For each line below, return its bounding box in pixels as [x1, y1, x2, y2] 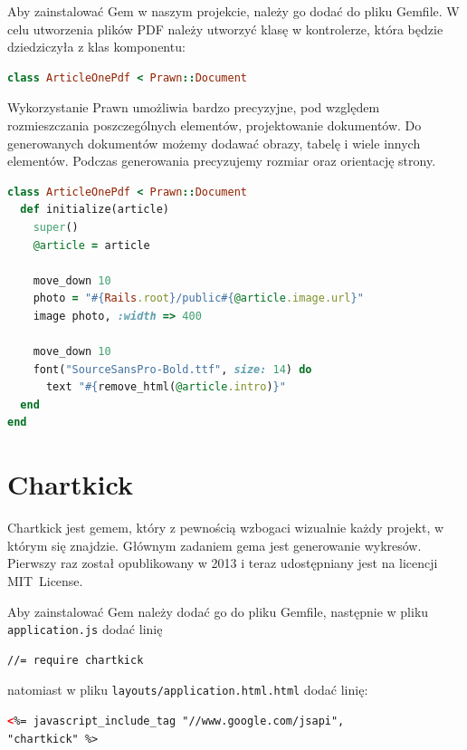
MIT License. [7, 571, 83, 590]
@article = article [33, 238, 150, 252]
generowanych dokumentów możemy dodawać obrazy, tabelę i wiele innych [7, 133, 421, 152]
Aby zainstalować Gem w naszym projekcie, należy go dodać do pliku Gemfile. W [7, 2, 460, 20]
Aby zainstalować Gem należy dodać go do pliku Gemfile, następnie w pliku [7, 601, 429, 620]
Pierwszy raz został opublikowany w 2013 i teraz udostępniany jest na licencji [7, 553, 438, 572]
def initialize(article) [20, 203, 169, 216]
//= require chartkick [7, 653, 144, 667]
